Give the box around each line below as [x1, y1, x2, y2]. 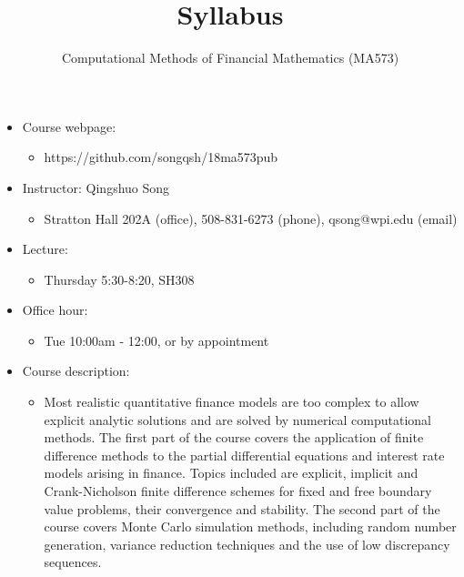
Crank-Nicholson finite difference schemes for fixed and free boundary [44, 481, 432, 501]
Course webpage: [22, 116, 116, 136]
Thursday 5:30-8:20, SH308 [44, 269, 195, 288]
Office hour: [22, 300, 88, 319]
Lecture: [22, 239, 68, 258]
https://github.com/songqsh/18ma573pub [44, 147, 278, 167]
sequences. [44, 552, 102, 572]
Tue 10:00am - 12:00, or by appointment [44, 330, 269, 349]
